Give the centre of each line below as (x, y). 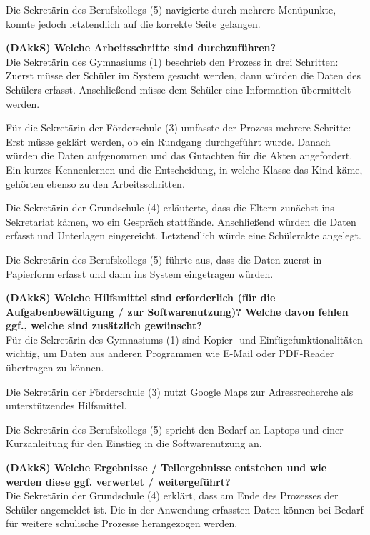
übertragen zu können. (55, 367)
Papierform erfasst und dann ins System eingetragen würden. (140, 273)
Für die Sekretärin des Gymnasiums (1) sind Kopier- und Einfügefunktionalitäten (184, 339)
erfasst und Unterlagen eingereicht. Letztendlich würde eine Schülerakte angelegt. (184, 235)
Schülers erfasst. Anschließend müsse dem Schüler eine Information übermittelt (179, 89)
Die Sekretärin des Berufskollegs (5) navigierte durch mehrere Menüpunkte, (171, 9)
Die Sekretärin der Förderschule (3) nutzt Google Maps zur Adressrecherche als (180, 391)
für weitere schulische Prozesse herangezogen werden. (122, 523)
